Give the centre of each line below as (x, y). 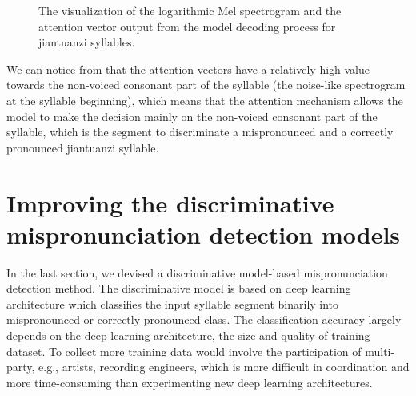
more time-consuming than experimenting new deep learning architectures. (190, 382)
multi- (380, 351)
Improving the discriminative (170, 202)
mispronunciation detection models (204, 234)
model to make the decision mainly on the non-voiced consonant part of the (192, 116)
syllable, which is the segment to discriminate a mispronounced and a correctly (200, 132)
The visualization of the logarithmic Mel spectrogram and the (190, 10)
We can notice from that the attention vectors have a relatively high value (188, 69)
